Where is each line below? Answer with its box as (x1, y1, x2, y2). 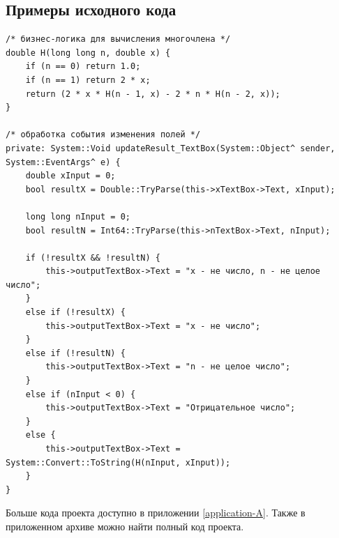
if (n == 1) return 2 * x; (25, 75, 151, 85)
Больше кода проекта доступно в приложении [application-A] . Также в (6, 505, 306, 520)
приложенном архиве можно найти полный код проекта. (6, 518, 244, 533)
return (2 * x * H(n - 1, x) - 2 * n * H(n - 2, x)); (25, 89, 280, 99)
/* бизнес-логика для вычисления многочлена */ (6, 34, 231, 45)
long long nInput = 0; (25, 211, 130, 222)
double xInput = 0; (25, 171, 116, 181)
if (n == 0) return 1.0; (25, 61, 141, 72)
